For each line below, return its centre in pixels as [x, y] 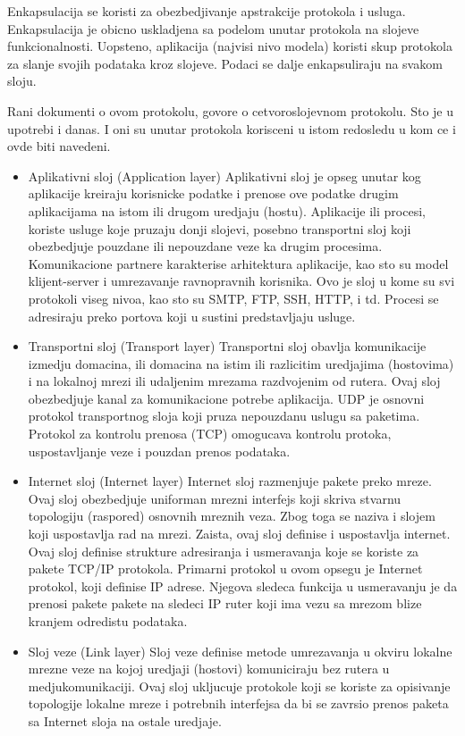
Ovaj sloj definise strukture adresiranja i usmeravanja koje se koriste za [224, 551]
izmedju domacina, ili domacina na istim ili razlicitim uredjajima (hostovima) [241, 363]
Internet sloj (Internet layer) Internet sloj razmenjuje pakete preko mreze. [230, 481]
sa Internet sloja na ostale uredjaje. [125, 720]
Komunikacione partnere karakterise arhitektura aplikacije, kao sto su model [238, 263]
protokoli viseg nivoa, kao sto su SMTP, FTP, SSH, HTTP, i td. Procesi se [233, 298]
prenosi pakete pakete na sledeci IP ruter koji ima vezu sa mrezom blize [225, 603]
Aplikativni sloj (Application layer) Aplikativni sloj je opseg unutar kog [224, 176]
